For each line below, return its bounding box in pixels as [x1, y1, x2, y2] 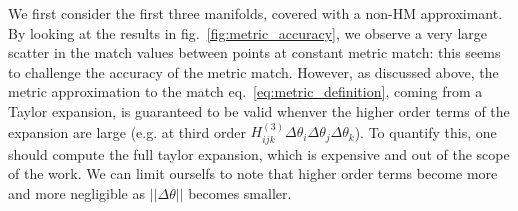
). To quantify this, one [354, 121, 497, 142]
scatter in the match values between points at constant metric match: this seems [8, 42, 501, 63]
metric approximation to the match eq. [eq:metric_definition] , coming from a [8, 81, 483, 102]
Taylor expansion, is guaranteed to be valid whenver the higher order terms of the [8, 100, 510, 121]
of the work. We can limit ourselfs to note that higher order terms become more [8, 163, 498, 184]
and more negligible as [8, 182, 146, 203]
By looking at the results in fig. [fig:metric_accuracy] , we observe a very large [8, 22, 487, 43]
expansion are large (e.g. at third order [8, 121, 246, 142]
